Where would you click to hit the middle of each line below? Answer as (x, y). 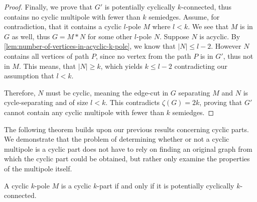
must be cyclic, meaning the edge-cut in (107, 92)
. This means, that (47, 66)
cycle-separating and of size (46, 102)
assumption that (29, 76)
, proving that (221, 102)
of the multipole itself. (38, 168)
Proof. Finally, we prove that (48, 7)
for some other (110, 36)
